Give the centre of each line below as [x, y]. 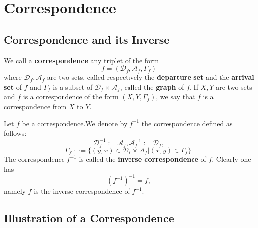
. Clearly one [231, 159]
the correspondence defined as [187, 123]
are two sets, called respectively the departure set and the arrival [150, 77]
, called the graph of [152, 87]
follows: [15, 133]
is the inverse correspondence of [82, 191]
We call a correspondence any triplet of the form [82, 60]
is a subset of [73, 87]
